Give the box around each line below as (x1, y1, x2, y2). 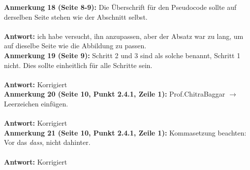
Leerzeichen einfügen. (4, 98, 68, 108)
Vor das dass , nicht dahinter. (4, 137, 91, 147)
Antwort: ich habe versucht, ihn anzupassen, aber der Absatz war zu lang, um (4, 31, 244, 41)
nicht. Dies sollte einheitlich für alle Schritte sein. (4, 60, 153, 70)
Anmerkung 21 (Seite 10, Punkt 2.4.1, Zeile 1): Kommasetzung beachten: (4, 127, 247, 137)
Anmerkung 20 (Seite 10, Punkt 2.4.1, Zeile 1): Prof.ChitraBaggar (4, 89, 225, 99)
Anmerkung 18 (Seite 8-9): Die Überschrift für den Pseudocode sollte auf (4, 2, 237, 12)
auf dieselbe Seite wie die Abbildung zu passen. (4, 40, 147, 51)
